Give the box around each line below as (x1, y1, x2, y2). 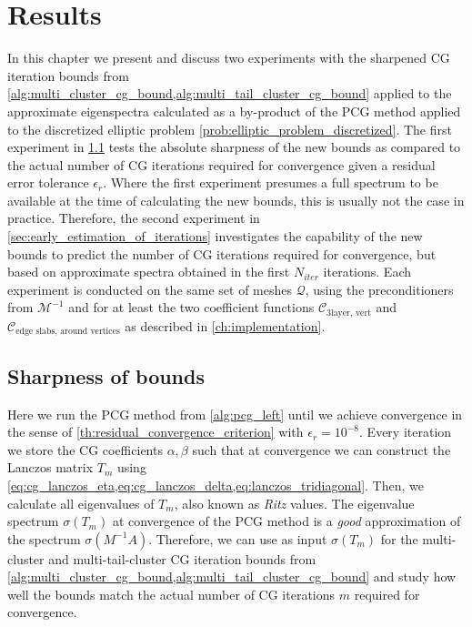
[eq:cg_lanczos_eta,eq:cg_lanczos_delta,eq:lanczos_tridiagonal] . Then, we (7, 475, 424, 494)
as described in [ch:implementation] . (125, 316, 326, 335)
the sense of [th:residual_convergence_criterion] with (7, 422, 304, 441)
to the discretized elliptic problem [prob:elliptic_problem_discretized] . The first (7, 119, 452, 138)
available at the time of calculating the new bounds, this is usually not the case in (7, 190, 465, 209)
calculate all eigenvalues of (7, 493, 155, 512)
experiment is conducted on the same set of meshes (7, 279, 293, 298)
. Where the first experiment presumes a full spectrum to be (103, 173, 438, 192)
